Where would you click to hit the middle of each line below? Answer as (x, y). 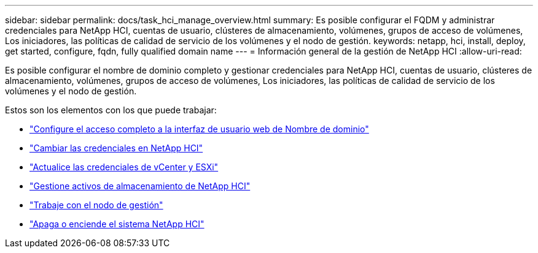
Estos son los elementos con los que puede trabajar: (111, 110)
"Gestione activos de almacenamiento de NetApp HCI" (140, 186)
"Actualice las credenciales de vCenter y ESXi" (124, 167)
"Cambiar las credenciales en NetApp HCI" (116, 148)
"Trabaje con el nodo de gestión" (96, 205)
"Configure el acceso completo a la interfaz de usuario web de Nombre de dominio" (199, 129)
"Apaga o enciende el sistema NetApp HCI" (117, 224)
